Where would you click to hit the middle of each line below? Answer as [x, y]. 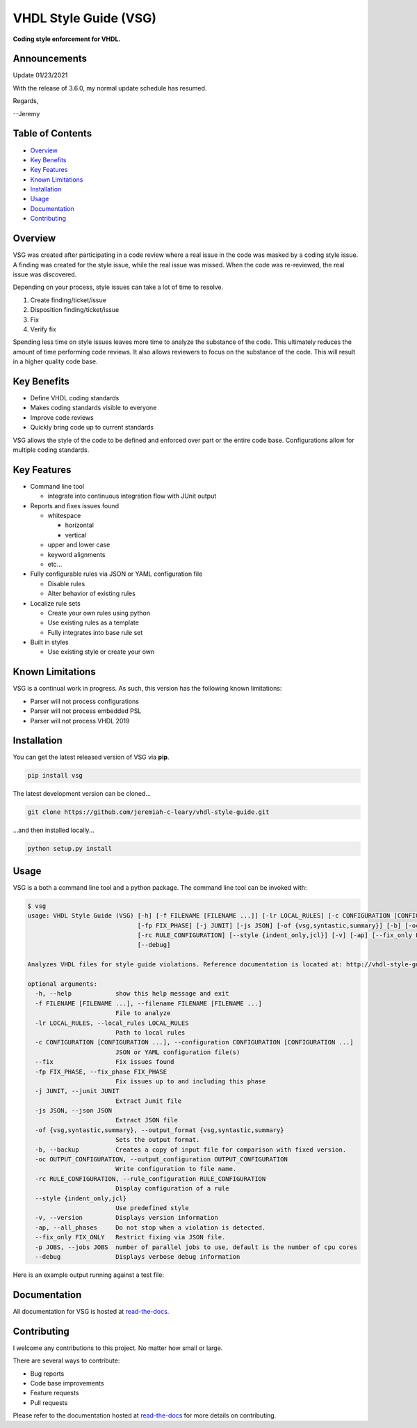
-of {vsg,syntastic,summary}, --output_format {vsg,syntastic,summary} [160, 1130]
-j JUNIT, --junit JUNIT [77, 1091]
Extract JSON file [147, 1120]
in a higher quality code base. [55, 361]
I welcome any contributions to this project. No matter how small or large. [118, 1348]
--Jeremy [26, 113]
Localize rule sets [56, 603]
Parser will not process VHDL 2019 [80, 721]
